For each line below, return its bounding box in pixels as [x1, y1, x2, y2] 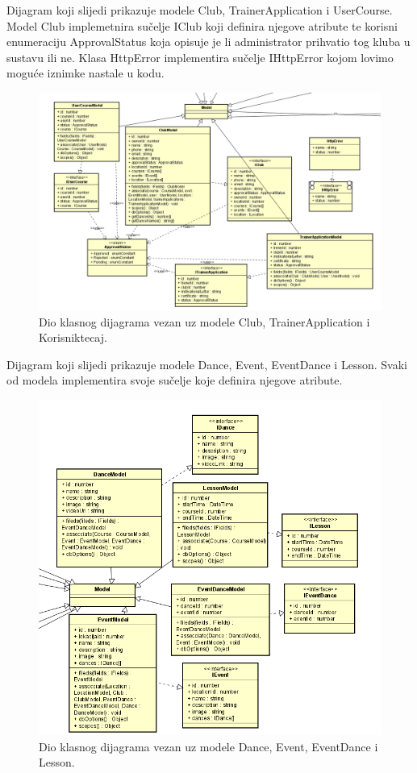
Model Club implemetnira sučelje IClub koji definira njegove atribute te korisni [6, 17, 398, 34]
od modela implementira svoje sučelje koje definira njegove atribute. [6, 372, 343, 389]
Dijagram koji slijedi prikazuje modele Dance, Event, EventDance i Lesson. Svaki [6, 355, 407, 372]
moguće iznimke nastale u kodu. [6, 64, 165, 81]
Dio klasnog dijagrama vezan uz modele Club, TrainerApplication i [39, 313, 370, 330]
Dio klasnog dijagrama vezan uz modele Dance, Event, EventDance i [39, 738, 378, 754]
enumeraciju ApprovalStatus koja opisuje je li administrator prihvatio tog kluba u [6, 33, 411, 50]
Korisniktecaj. [39, 329, 107, 346]
